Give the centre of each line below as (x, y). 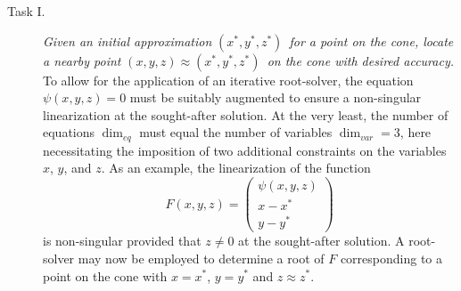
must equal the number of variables (236, 132)
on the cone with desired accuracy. (360, 60)
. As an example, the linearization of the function (236, 168)
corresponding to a (391, 258)
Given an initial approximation (128, 40)
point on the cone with (105, 275)
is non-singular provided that (122, 241)
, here (416, 132)
